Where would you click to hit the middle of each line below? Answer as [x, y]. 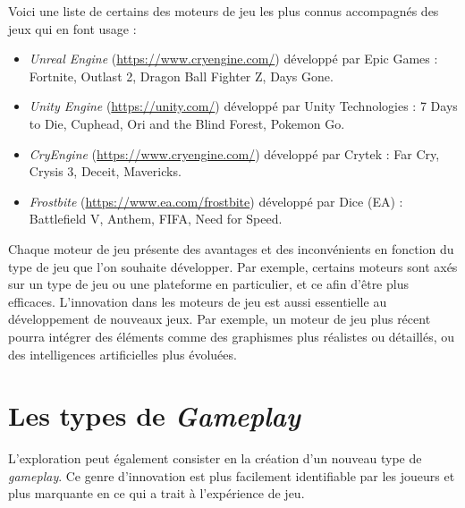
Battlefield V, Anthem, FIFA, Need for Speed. [156, 219]
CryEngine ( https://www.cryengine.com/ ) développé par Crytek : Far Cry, [234, 153]
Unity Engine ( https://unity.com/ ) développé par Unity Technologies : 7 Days [243, 106]
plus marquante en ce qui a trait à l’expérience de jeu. [156, 493]
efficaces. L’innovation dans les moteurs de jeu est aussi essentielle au [198, 301]
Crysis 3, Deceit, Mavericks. [105, 171]
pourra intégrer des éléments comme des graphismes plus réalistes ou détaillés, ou [232, 336]
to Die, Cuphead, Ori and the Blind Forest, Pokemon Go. [187, 123]
